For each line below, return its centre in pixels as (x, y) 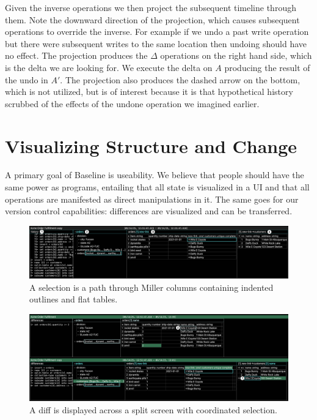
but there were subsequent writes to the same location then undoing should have (156, 43)
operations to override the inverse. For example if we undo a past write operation (157, 32)
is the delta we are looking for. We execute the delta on (109, 67)
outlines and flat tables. (74, 299)
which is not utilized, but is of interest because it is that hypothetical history (149, 92)
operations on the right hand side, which (236, 55)
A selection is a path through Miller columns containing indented (151, 287)
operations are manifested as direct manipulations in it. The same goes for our (152, 199)
